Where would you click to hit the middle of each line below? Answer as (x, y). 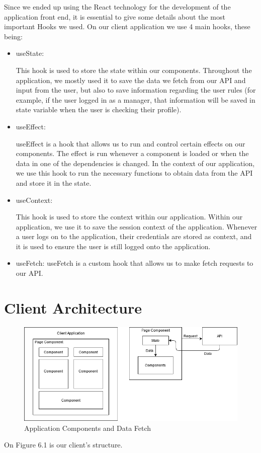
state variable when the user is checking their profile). (99, 109)
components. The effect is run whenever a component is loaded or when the (132, 153)
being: (13, 36)
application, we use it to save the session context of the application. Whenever (137, 226)
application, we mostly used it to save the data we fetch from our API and (131, 80)
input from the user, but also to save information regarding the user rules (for (136, 90)
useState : (30, 53)
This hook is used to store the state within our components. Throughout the (134, 70)
